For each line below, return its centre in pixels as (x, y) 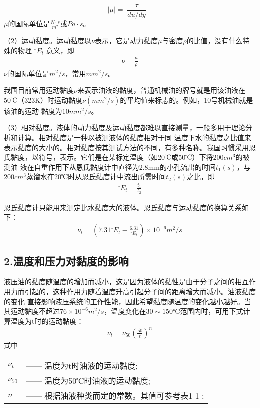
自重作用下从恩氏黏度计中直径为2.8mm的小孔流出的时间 (125, 167)
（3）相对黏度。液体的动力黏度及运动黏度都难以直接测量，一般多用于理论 (125, 128)
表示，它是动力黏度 (126, 40)
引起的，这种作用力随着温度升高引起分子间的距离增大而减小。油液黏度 (140, 291)
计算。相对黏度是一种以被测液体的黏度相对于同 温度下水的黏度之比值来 (134, 137)
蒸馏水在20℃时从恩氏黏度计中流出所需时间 (96, 177)
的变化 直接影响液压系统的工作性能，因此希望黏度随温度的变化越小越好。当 (128, 301)
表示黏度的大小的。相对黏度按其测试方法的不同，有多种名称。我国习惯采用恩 (130, 147)
